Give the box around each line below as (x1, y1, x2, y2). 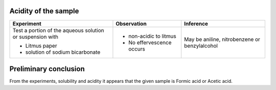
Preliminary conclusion (9, 64, 85, 73)
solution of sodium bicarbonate (25, 49, 101, 56)
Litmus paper (25, 42, 57, 49)
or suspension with (12, 33, 59, 40)
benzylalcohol (184, 42, 218, 49)
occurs (128, 45, 146, 52)
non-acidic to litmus (128, 32, 176, 39)
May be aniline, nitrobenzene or (184, 36, 261, 43)
